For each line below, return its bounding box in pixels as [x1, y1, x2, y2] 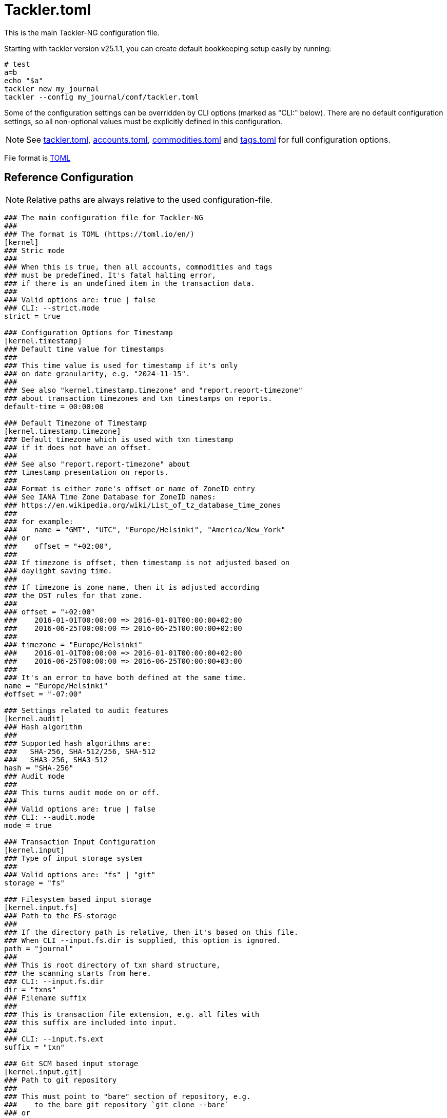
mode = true [4, 821, 52, 830]
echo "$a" [4, 76, 43, 85]
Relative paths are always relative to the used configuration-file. [26, 194, 273, 205]
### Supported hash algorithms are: [4, 739, 151, 747]
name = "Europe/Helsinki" [4, 681, 108, 690]
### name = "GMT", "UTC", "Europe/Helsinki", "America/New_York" [4, 525, 285, 534]
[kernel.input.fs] [4, 903, 78, 912]
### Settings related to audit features [4, 706, 169, 715]
